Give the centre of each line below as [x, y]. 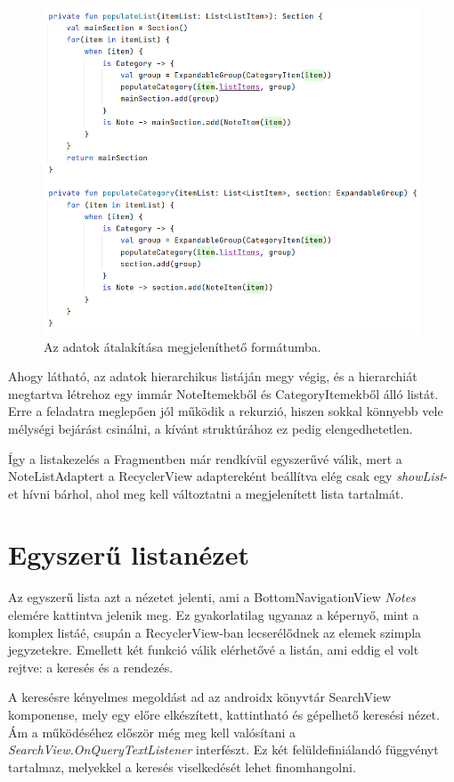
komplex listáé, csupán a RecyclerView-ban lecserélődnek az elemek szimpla [215, 632]
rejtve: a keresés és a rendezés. [91, 667]
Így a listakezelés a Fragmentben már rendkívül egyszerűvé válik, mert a [205, 458]
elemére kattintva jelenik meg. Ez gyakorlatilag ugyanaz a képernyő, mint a [214, 615]
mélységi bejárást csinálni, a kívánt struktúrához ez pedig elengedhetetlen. [211, 428]
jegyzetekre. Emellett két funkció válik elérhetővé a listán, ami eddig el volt [214, 650]
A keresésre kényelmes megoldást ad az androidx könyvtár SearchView [200, 697]
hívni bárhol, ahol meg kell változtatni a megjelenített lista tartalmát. [213, 493]
